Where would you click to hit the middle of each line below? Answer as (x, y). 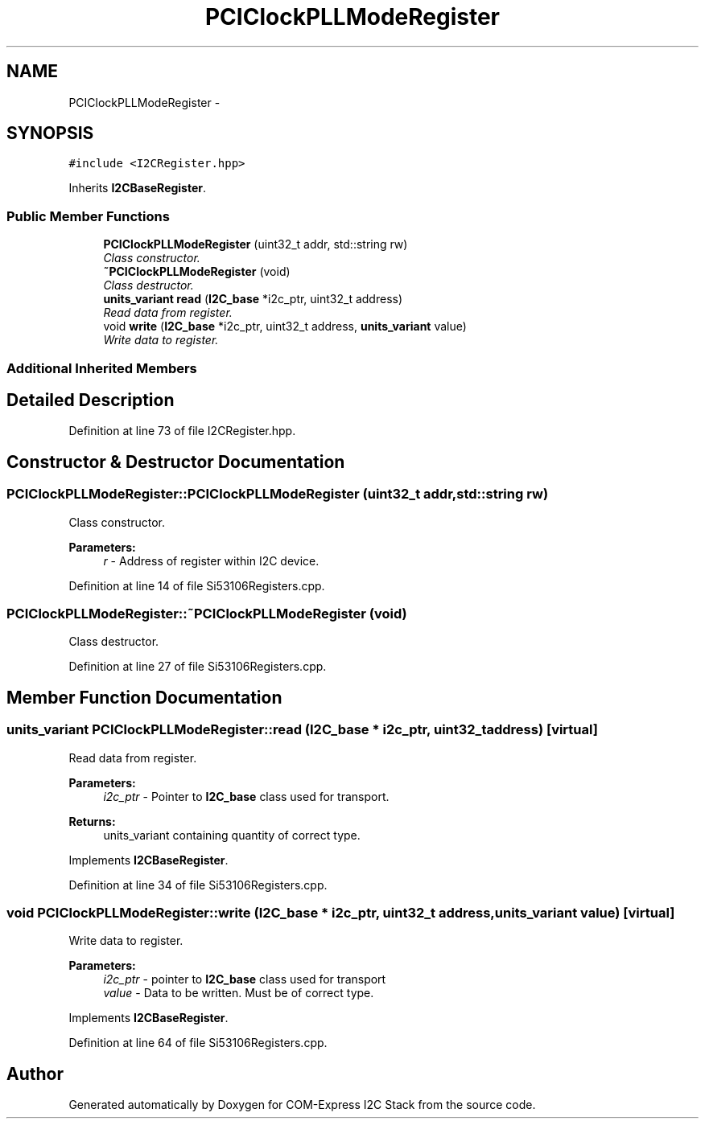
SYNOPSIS (50, 133)
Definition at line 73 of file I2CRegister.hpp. (182, 431)
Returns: (92, 821)
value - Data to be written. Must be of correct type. (239, 993)
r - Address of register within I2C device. (211, 560)
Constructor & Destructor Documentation (176, 462)
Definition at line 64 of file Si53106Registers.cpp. (198, 1043)
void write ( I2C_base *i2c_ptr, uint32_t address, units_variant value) (285, 326)
